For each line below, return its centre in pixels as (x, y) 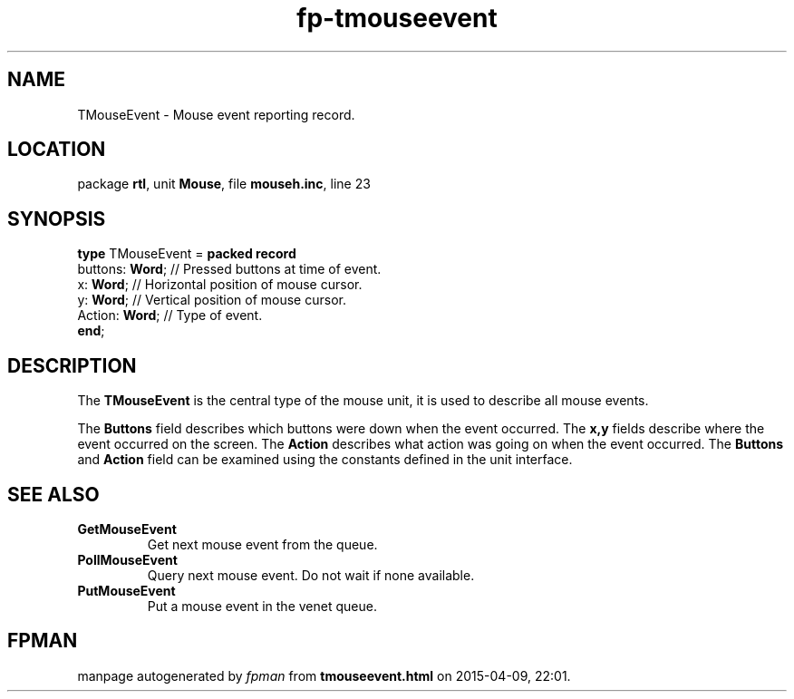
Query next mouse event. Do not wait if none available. (311, 575)
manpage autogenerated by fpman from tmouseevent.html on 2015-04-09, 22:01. (324, 675)
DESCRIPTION (72, 365)
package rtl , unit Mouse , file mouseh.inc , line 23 (224, 184)
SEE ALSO (53, 494)
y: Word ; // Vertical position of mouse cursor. (212, 300)
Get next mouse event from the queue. (262, 544)
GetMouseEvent (127, 529)
